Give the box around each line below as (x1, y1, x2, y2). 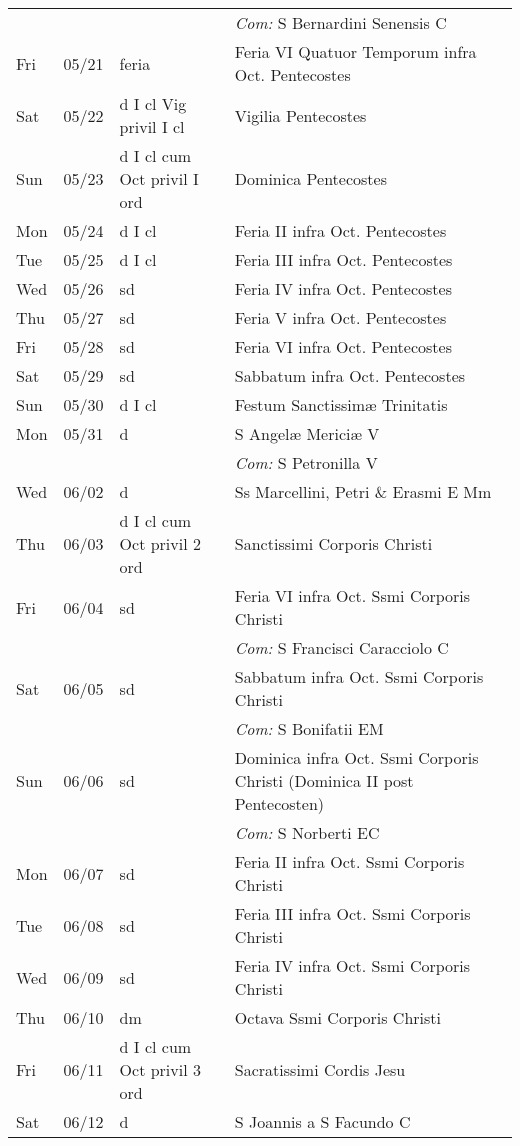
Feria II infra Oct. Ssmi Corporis (234, 850, 465, 873)
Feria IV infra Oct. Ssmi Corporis (234, 954, 471, 977)
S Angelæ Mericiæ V (234, 422, 380, 445)
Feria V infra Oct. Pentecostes (234, 306, 447, 329)
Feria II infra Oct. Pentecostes (234, 219, 447, 242)
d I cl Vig (119, 92, 187, 115)
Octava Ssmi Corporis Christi (234, 1006, 442, 1029)
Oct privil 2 (119, 532, 201, 555)
